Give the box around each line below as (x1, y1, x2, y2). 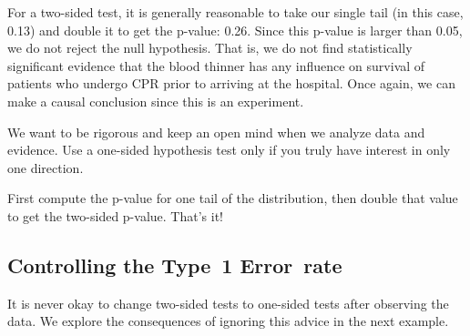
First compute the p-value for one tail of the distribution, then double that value (7, 188, 458, 208)
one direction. (7, 158, 84, 177)
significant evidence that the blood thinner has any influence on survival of (7, 56, 425, 75)
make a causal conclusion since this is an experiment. (7, 91, 304, 110)
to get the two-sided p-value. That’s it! (7, 206, 223, 225)
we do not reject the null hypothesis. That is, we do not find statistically (7, 38, 413, 57)
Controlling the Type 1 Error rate (7, 250, 342, 279)
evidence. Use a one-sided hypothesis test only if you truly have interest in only (7, 140, 451, 159)
